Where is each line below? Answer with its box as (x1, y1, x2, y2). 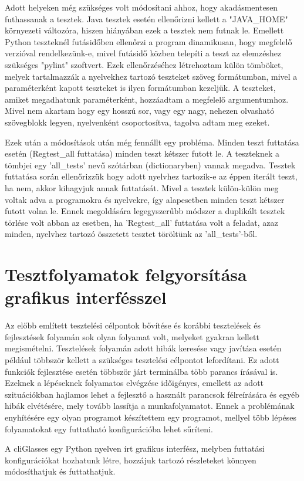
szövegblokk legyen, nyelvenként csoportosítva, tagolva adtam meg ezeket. (5, 116, 270, 128)
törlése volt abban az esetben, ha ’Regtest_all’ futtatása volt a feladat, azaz (5, 216, 278, 228)
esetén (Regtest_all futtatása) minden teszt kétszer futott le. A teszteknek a (5, 147, 280, 160)
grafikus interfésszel (5, 285, 167, 309)
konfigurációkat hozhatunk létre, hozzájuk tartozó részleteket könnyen (5, 453, 256, 466)
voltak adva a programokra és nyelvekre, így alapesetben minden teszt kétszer (5, 193, 285, 205)
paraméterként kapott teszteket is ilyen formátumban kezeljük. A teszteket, (5, 82, 276, 94)
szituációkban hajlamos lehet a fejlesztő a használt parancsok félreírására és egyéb (5, 388, 299, 400)
